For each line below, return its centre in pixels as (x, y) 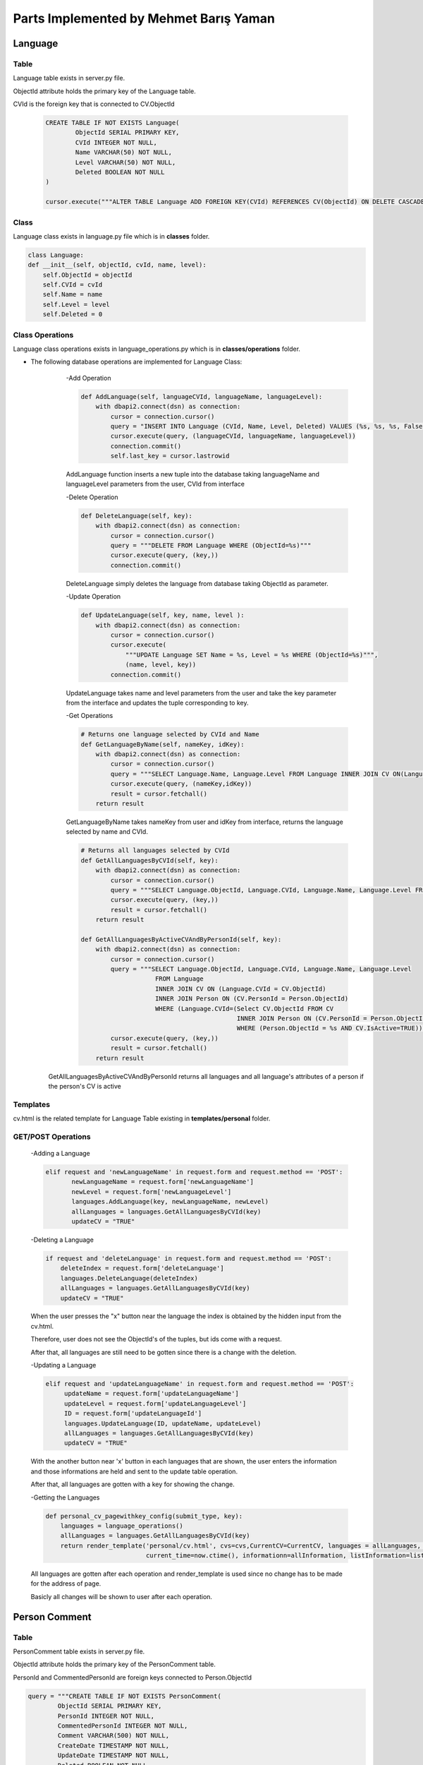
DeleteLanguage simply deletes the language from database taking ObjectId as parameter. (197, 583)
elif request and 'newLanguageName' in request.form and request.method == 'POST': (194, 1172)
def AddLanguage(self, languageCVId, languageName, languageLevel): (202, 396)
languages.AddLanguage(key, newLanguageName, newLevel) (170, 1202)
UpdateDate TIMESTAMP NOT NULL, (113, 1755)
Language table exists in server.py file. (69, 78)
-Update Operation (93, 597)
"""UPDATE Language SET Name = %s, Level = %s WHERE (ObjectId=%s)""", (252, 654)
